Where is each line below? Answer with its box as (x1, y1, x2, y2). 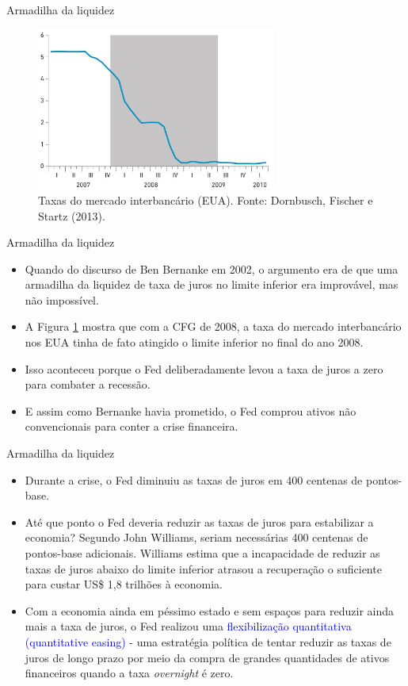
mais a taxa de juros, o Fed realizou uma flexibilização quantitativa (25, 618, 352, 634)
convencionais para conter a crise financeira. (25, 418, 238, 435)
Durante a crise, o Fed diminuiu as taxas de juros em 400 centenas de (25, 471, 363, 488)
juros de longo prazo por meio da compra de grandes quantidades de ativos (25, 649, 390, 665)
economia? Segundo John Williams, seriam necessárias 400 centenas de (25, 529, 368, 546)
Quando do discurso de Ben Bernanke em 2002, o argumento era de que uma (25, 260, 398, 277)
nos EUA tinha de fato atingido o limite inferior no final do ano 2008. (25, 334, 364, 351)
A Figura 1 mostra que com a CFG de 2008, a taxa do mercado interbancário (25, 318, 402, 335)
